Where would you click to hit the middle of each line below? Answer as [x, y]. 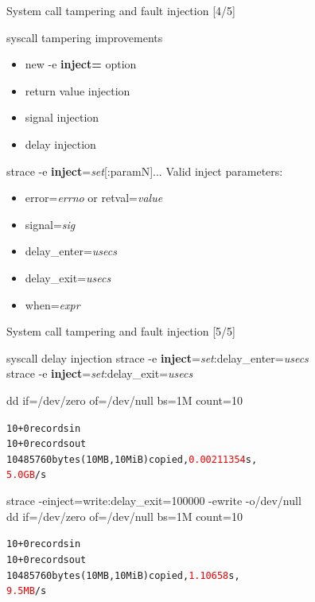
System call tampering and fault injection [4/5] [121, 10]
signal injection [62, 117]
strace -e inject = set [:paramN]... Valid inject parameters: [145, 171]
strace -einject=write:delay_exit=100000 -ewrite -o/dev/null [154, 501]
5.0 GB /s [27, 475]
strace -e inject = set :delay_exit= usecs [100, 373]
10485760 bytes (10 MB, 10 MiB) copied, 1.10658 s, [123, 575]
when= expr [52, 304]
